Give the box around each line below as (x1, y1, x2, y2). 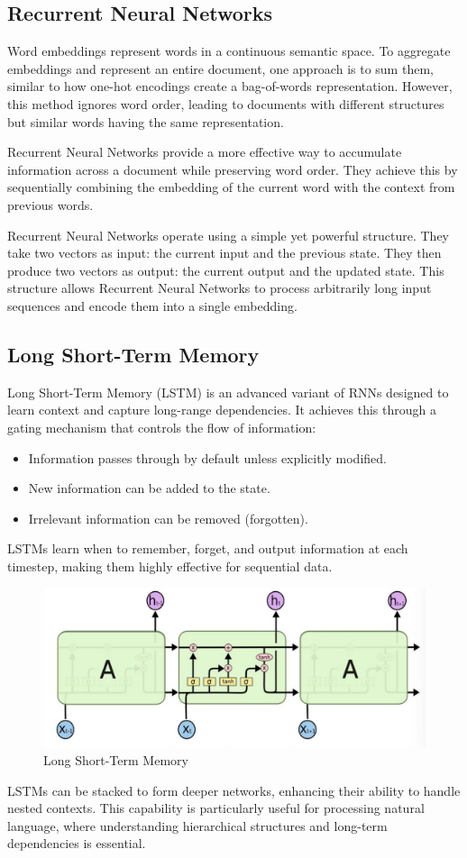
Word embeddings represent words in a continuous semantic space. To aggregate (7, 41, 451, 60)
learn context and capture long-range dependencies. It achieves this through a (7, 400, 436, 419)
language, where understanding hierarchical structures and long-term (7, 816, 388, 835)
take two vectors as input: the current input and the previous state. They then (7, 243, 442, 262)
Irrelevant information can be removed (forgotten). (28, 508, 308, 527)
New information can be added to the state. (28, 479, 270, 497)
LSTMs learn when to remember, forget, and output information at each (7, 539, 408, 558)
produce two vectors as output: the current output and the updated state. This (7, 260, 444, 279)
